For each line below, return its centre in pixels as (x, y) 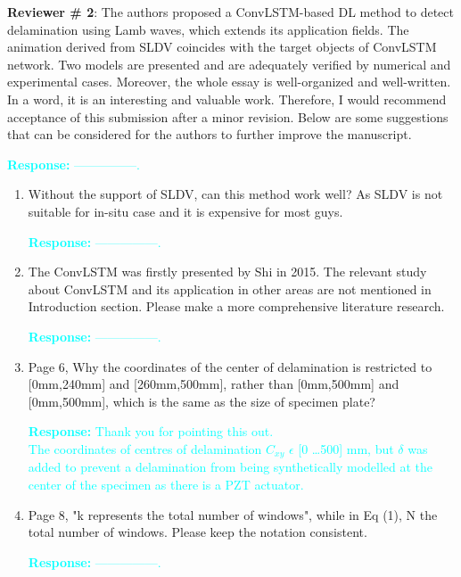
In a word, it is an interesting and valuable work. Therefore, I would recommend (227, 99)
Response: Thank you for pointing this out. (151, 431)
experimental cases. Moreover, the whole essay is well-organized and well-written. (229, 82)
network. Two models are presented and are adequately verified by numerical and (229, 64)
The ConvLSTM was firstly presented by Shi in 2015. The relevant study (227, 272)
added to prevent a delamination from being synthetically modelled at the (230, 467)
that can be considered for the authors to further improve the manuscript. (210, 134)
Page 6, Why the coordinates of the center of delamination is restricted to (230, 366)
